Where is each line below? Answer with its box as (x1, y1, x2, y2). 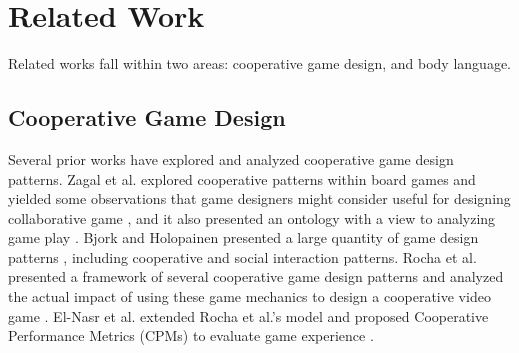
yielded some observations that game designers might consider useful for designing (8, 188, 511, 209)
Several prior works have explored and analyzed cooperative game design (8, 148, 454, 169)
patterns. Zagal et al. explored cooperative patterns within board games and (8, 168, 476, 189)
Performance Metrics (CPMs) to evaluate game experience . (8, 325, 374, 346)
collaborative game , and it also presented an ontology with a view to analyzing (8, 207, 496, 228)
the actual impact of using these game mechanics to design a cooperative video (8, 286, 491, 307)
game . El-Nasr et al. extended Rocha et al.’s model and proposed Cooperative (8, 305, 489, 326)
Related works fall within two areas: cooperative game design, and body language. (8, 53, 511, 74)
